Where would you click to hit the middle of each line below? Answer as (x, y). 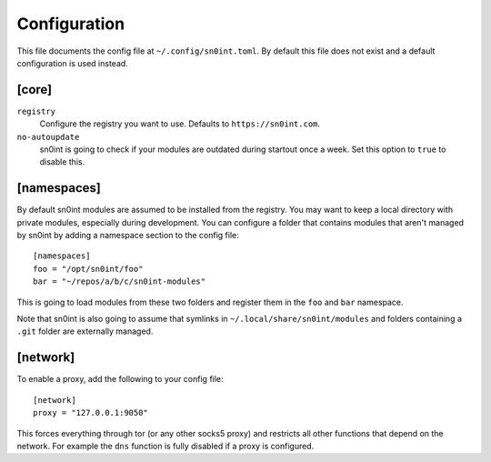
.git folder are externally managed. (85, 331)
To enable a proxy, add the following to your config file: (120, 379)
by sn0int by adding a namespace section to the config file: (128, 236)
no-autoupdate (48, 137)
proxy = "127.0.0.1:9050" (91, 413)
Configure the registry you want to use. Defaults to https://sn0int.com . (180, 124)
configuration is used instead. (73, 63)
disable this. (62, 162)
